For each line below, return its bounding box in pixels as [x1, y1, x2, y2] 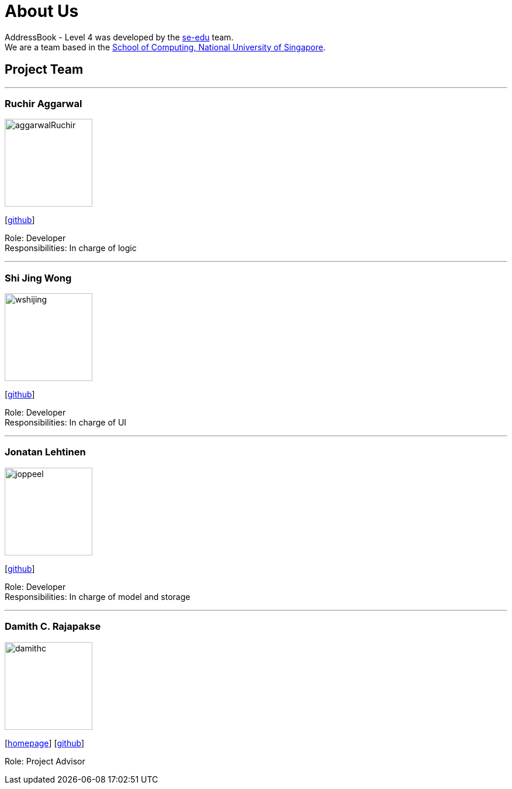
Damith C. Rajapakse [5, 620, 101, 633]
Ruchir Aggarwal [5, 97, 82, 109]
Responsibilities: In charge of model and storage [5, 591, 191, 602]
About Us [5, 1, 79, 21]
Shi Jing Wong [5, 272, 72, 284]
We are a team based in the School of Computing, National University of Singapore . [5, 42, 326, 52]
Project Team [5, 62, 84, 77]
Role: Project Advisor [5, 756, 85, 766]
